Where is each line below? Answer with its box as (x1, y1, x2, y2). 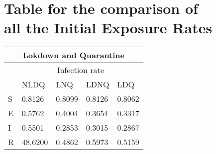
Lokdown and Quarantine (22, 49, 125, 61)
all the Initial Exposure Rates (4, 17, 213, 38)
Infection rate (57, 64, 104, 76)
